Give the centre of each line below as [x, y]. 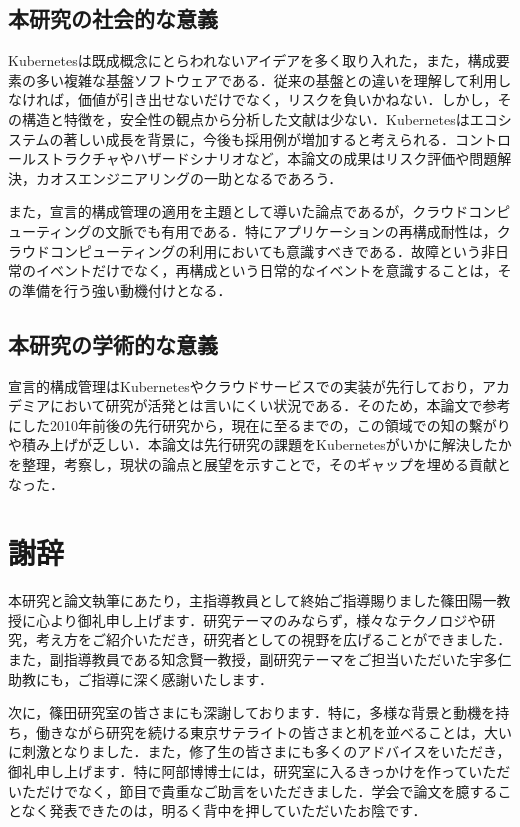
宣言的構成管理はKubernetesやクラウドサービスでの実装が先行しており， [245, 385]
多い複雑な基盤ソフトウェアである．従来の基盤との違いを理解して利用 [266, 79]
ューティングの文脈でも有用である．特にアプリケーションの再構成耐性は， [252, 230]
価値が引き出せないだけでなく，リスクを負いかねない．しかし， [287, 99]
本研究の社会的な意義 [113, 18]
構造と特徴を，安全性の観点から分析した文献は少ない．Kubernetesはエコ [259, 118]
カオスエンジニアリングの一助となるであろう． [189, 177]
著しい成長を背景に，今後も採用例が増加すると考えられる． [259, 138]
